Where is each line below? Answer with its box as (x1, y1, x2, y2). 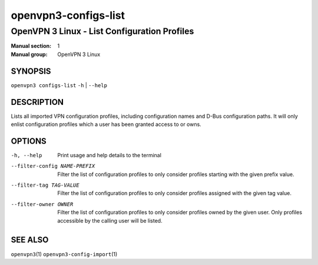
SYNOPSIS (11, 66, 51, 76)
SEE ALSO (11, 235, 49, 245)
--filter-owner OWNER (11, 201, 74, 207)
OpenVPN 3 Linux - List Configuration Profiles (11, 26, 194, 37)
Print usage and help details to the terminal (57, 151, 162, 158)
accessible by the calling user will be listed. (57, 217, 163, 224)
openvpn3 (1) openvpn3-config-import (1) (11, 250, 118, 257)
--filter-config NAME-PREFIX (11, 163, 95, 170)
